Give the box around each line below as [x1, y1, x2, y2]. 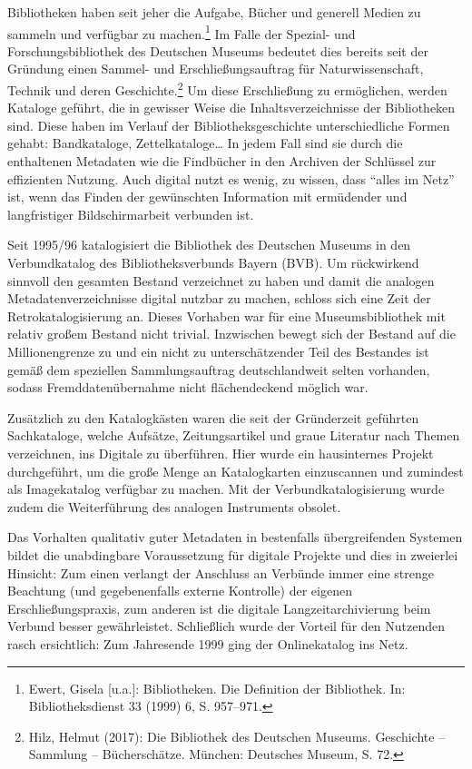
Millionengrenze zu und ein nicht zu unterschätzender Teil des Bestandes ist [7, 342, 429, 360]
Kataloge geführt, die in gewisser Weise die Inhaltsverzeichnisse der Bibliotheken [7, 98, 456, 117]
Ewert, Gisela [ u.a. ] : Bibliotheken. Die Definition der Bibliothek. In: [28, 678, 406, 697]
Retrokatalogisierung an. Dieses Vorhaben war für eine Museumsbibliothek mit [7, 306, 446, 325]
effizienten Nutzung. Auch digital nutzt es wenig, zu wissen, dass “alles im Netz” [7, 169, 455, 188]
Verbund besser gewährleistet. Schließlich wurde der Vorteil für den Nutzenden [7, 616, 445, 636]
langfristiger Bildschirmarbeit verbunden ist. [7, 204, 254, 223]
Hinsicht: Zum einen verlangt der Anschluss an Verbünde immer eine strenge [7, 563, 434, 582]
